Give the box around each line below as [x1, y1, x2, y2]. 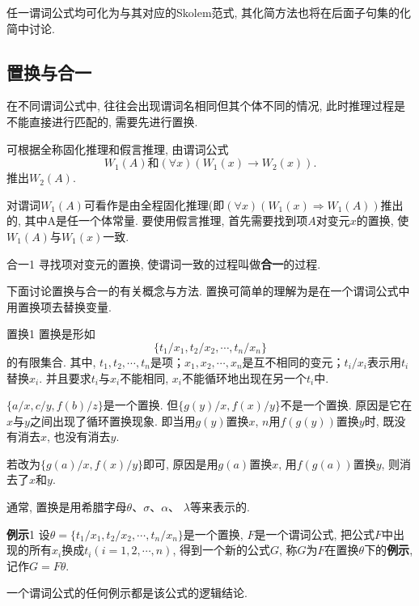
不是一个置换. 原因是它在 [280, 396, 413, 413]
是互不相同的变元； [242, 353, 345, 370]
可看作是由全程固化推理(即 [83, 196, 225, 213]
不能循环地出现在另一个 [181, 369, 307, 386]
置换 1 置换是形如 [6, 325, 95, 342]
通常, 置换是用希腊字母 [6, 498, 127, 515]
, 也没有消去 [47, 428, 111, 445]
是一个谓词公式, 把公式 [254, 525, 375, 542]
